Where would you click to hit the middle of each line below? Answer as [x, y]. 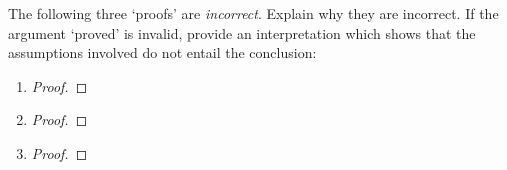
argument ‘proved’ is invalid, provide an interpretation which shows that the [242, 32]
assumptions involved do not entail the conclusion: [162, 52]
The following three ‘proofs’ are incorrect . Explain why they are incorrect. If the [253, 13]
